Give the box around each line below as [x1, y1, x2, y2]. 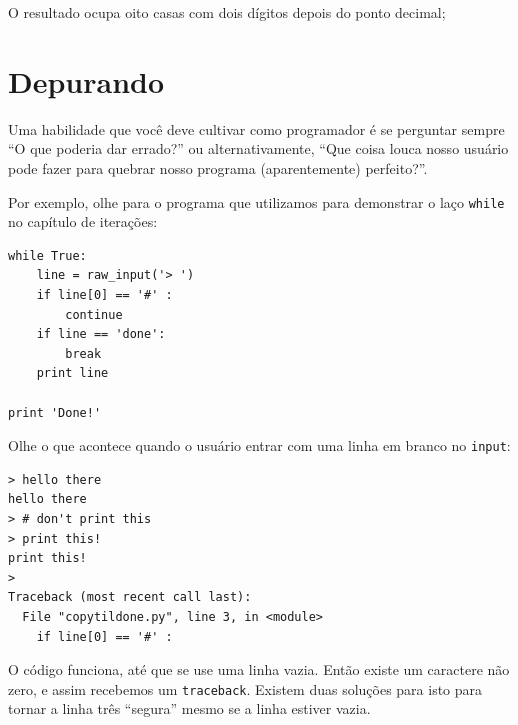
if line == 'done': [36, 327, 166, 342]
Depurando [8, 60, 165, 101]
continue [65, 307, 123, 322]
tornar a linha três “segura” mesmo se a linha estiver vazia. [8, 698, 371, 719]
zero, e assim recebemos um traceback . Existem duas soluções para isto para [8, 678, 483, 699]
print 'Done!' [8, 405, 102, 420]
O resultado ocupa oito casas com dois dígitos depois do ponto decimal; [8, 2, 446, 22]
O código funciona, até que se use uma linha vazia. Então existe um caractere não [8, 659, 510, 680]
